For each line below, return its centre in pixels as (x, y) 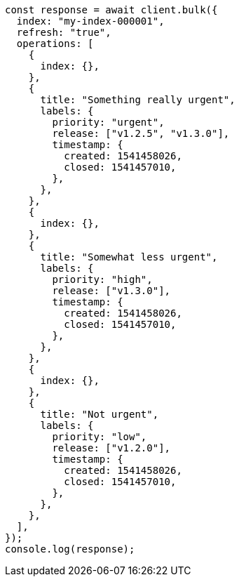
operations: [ (55, 44)
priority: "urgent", (108, 122)
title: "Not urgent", (100, 414)
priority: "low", (100, 437)
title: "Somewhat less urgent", (129, 257)
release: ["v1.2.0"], (111, 448)
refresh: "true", (64, 32)
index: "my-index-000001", (90, 21)
